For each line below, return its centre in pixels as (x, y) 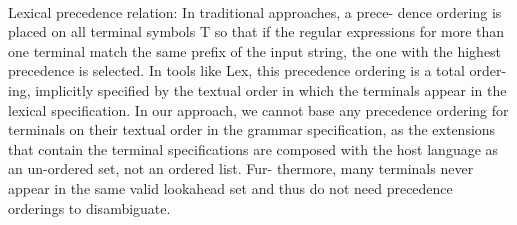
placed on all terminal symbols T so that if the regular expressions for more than (256, 31)
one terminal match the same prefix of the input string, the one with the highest (255, 50)
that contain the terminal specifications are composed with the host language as (253, 148)
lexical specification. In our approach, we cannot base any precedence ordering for (258, 109)
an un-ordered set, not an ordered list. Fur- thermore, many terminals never (241, 168)
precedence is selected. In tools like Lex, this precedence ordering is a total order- (257, 70)
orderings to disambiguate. (89, 207)
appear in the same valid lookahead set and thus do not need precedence (230, 187)
